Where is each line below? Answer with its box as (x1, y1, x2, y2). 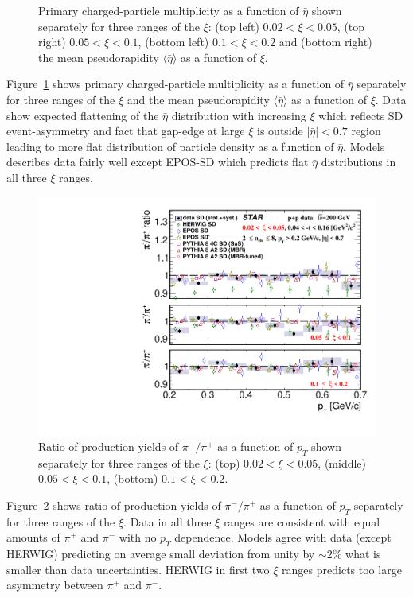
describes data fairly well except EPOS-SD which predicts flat (6, 153, 309, 170)
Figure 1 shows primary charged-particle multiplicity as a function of (6, 76, 345, 92)
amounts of (6, 529, 60, 546)
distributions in (321, 153, 396, 170)
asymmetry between (6, 577, 103, 593)
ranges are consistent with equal (223, 513, 380, 530)
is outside (257, 122, 303, 139)
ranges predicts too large (282, 561, 402, 577)
